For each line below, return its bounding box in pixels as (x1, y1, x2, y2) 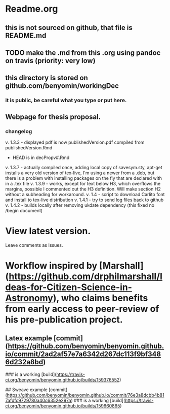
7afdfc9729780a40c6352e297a (5, 397, 71, 403)
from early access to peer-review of (5, 303, 159, 315)
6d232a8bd (5, 358, 44, 366)
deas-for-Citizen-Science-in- (5, 281, 133, 293)
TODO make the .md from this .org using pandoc (5, 48, 161, 57)
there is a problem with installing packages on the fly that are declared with (5, 175, 162, 181)
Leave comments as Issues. (5, 242, 63, 248)
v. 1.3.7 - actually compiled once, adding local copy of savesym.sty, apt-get (5, 164, 163, 170)
